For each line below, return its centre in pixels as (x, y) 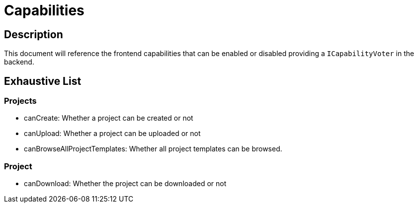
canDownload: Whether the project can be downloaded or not (125, 184)
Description (34, 34)
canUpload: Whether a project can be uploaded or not (112, 134)
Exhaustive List (43, 81)
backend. (19, 62)
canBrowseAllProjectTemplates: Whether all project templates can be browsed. (153, 149)
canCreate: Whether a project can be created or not (109, 118)
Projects (20, 101)
